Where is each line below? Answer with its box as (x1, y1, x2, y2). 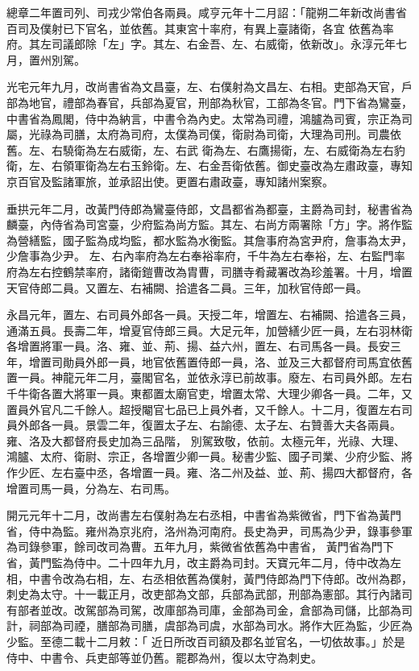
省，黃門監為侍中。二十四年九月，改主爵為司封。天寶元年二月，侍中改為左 (6, 554, 401, 570)
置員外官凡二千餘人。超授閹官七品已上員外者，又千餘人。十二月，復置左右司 (6, 400, 413, 417)
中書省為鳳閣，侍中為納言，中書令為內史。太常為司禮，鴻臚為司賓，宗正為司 (6, 110, 413, 126)
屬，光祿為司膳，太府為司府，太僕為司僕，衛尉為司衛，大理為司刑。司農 (6, 126, 390, 143)
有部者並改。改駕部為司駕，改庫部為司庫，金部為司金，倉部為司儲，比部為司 (6, 601, 413, 618)
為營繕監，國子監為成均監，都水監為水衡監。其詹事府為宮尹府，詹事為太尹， (6, 231, 413, 248)
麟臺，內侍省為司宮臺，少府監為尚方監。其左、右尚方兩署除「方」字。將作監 (6, 216, 413, 233)
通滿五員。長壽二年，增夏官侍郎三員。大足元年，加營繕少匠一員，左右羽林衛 (6, 321, 413, 338)
